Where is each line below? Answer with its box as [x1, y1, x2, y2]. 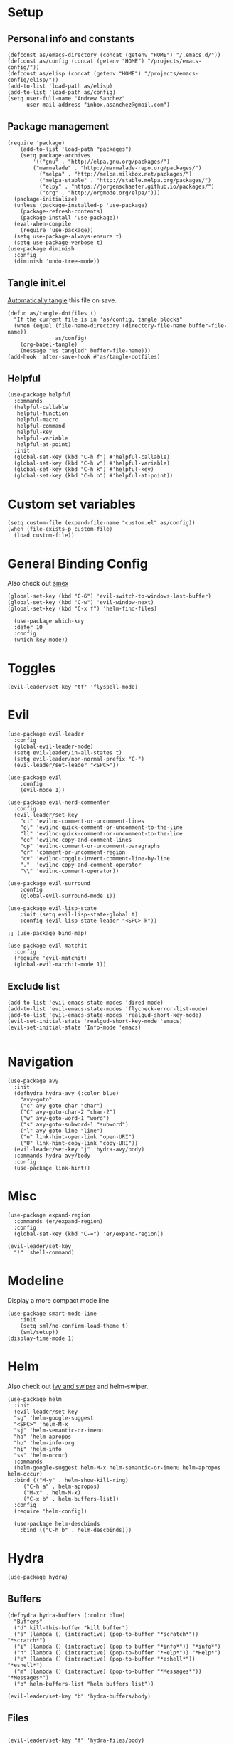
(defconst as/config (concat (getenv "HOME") [7, 58, 144, 65]
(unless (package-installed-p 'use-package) [14, 201, 148, 208]
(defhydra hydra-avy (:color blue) [14, 1089, 119, 1096]
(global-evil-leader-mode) [14, 743, 94, 751]
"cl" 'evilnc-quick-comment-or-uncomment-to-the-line [20, 824, 183, 831]
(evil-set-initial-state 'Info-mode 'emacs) [7, 1024, 142, 1031]
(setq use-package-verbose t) [14, 239, 103, 246]
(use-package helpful [7, 391, 72, 398]
